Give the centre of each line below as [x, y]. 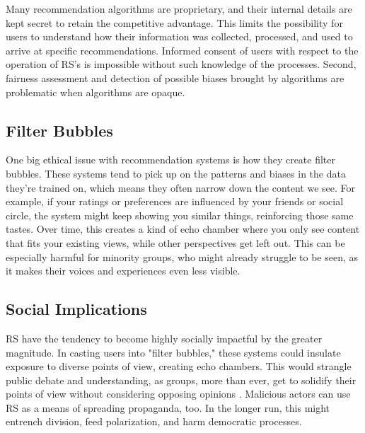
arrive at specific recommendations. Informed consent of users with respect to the [182, 50]
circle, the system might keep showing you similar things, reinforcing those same [180, 215]
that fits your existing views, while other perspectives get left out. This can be [175, 242]
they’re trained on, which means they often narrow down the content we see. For [181, 187]
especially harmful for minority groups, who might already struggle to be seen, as [182, 256]
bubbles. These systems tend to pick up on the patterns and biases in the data [176, 173]
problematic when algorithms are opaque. [95, 92]
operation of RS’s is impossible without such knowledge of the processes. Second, [181, 64]
